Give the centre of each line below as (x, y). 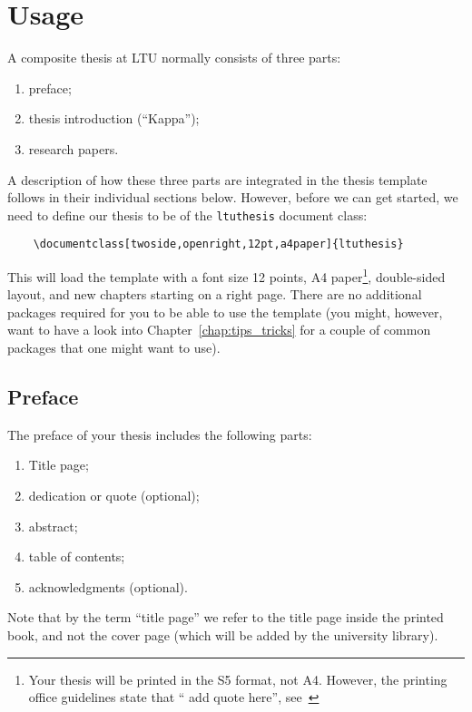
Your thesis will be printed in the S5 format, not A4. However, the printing (238, 679)
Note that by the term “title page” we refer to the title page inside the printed (226, 617)
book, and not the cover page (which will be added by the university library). (223, 634)
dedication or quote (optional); (114, 496)
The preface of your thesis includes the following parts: (160, 434)
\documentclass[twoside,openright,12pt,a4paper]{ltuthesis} (218, 244)
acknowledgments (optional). (108, 586)
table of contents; (77, 556)
